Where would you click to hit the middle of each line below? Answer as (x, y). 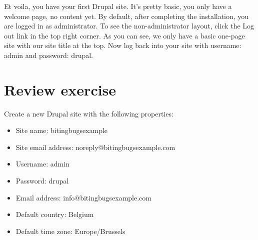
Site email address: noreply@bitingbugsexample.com (95, 147)
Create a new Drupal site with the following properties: (89, 113)
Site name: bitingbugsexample (62, 130)
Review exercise (60, 89)
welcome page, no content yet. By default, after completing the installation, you (126, 16)
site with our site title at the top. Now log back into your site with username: (123, 45)
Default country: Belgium (55, 214)
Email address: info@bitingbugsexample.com (83, 197)
